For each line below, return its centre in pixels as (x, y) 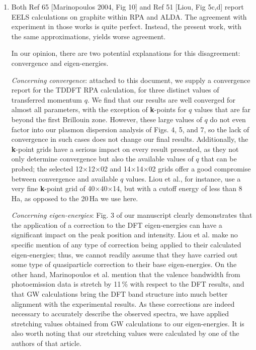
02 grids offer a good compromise (200, 168)
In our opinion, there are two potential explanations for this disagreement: (126, 53)
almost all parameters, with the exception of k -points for (99, 109)
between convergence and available (65, 178)
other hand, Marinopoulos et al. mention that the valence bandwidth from (126, 274)
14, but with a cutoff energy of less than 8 (178, 188)
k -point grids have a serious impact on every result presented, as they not (125, 149)
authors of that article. (46, 343)
